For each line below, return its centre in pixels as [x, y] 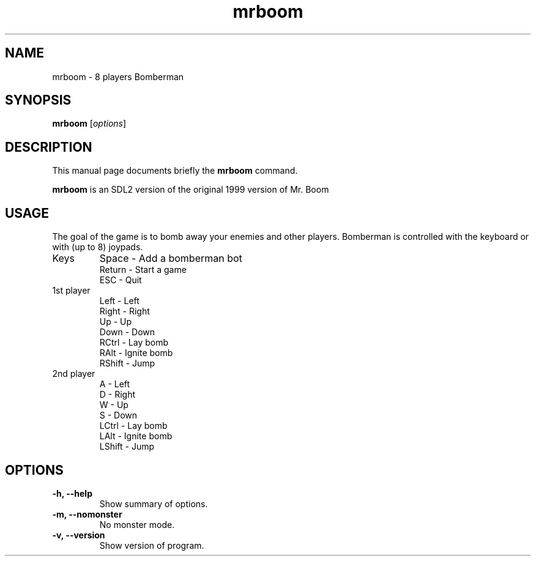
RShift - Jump [127, 363]
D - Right [117, 395]
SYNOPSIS [38, 100]
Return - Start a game [143, 270]
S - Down [118, 415]
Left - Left [119, 301]
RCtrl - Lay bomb [134, 343]
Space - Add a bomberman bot [171, 258]
